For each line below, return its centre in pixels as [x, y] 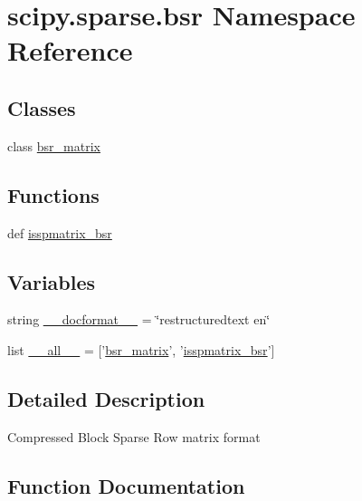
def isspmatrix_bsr [60, 232]
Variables [52, 281]
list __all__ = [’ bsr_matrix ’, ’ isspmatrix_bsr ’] [141, 349]
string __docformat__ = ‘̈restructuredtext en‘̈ [139, 319]
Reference [70, 50]
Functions [53, 194]
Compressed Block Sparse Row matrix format [134, 436]
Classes [42, 107]
